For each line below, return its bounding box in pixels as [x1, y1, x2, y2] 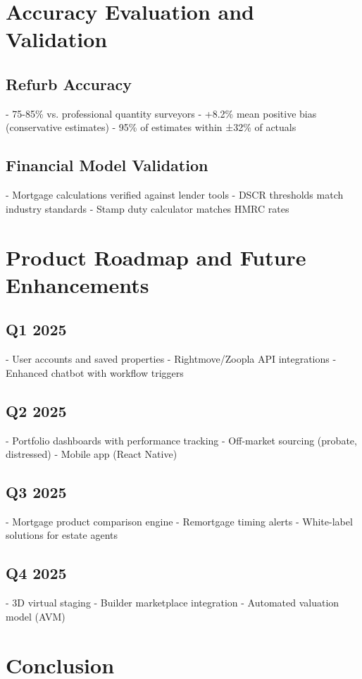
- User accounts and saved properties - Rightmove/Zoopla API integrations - [6, 351, 337, 366]
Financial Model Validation [6, 154, 208, 176]
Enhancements [6, 270, 149, 299]
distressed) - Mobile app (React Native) [6, 447, 177, 461]
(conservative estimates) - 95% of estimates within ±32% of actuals [6, 120, 297, 135]
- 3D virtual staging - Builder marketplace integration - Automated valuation [6, 595, 339, 610]
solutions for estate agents [6, 528, 118, 542]
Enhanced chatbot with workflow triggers [6, 365, 184, 380]
